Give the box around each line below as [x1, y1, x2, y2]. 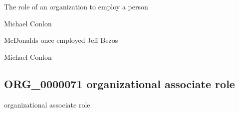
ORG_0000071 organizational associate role [4, 76, 235, 91]
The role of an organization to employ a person [4, 1, 148, 11]
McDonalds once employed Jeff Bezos [4, 35, 118, 45]
